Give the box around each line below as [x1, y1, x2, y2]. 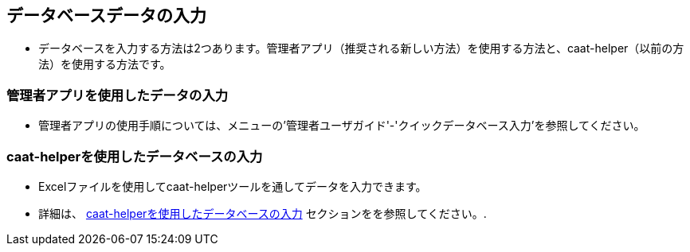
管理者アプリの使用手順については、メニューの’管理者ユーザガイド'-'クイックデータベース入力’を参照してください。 [38, 118, 645, 133]
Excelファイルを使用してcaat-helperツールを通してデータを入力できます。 [38, 179, 427, 193]
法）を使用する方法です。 [38, 57, 171, 72]
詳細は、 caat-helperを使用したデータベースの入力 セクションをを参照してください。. [38, 206, 487, 220]
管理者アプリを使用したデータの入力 [6, 87, 229, 103]
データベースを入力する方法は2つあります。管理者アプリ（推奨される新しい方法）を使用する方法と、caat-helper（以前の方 [38, 41, 684, 56]
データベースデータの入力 [6, 6, 206, 25]
